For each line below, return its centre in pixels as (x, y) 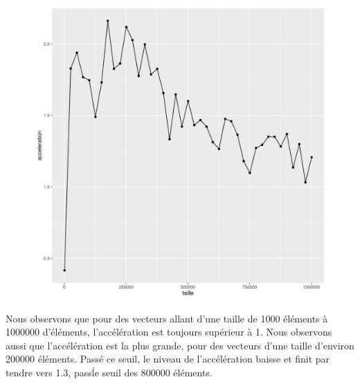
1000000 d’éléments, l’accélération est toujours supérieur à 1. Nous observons (169, 332)
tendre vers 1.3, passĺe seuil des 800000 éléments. (109, 372)
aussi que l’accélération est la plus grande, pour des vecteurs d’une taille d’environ (180, 345)
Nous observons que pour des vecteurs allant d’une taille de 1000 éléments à (167, 318)
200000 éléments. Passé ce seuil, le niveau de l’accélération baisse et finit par (168, 359)
